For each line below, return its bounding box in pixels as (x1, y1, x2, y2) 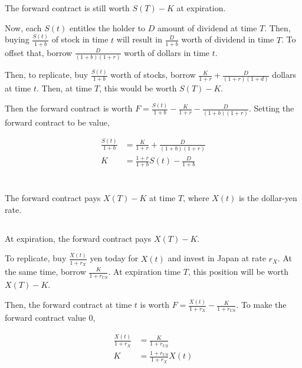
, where (183, 192, 209, 204)
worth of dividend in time (181, 33, 274, 45)
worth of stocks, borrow (110, 68, 196, 81)
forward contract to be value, (5, 116, 110, 128)
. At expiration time (108, 265, 181, 277)
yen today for (90, 252, 139, 264)
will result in (116, 33, 162, 45)
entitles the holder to (70, 21, 146, 34)
